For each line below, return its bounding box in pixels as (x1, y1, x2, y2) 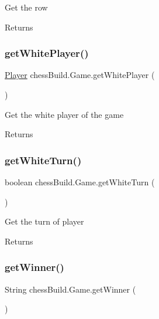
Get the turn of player (5, 215, 84, 228)
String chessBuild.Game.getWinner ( (5, 283, 136, 295)
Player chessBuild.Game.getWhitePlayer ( (5, 69, 155, 81)
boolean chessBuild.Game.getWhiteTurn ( (5, 176, 155, 188)
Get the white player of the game (5, 108, 124, 120)
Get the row (5, 1, 48, 13)
